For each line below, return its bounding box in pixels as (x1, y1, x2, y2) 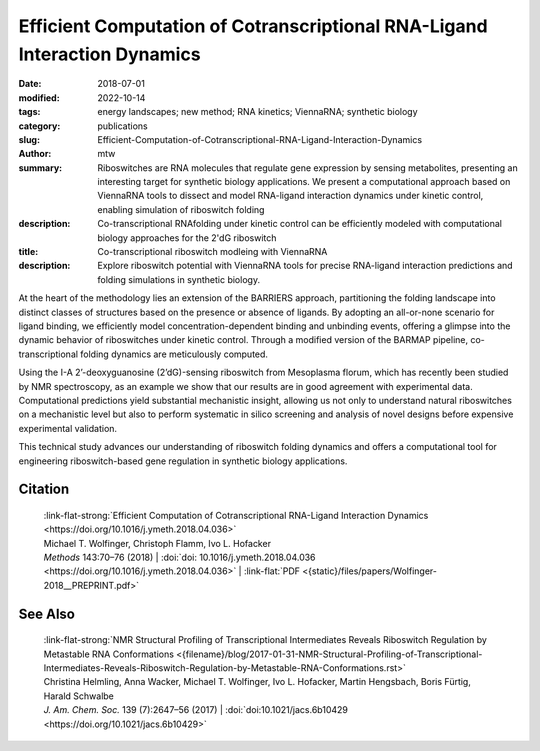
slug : (18, 133, 40, 145)
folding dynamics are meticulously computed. (80, 348, 269, 360)
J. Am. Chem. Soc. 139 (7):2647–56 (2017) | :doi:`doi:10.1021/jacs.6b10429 (43, 704, 349, 716)
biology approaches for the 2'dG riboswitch (97, 231, 277, 244)
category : (18, 120, 61, 132)
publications (97, 120, 149, 132)
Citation (18, 481, 70, 498)
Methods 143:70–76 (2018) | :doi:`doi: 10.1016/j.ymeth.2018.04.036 (43, 551, 316, 564)
